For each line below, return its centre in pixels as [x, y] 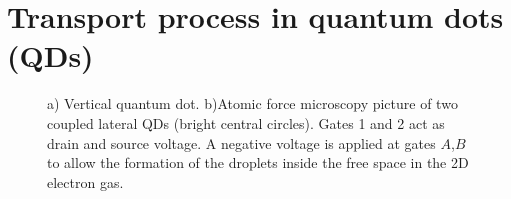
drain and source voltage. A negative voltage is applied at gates [241, 142]
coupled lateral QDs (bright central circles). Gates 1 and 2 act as [246, 122]
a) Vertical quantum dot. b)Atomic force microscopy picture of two [252, 103]
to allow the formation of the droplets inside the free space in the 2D [258, 162]
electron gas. [85, 181]
